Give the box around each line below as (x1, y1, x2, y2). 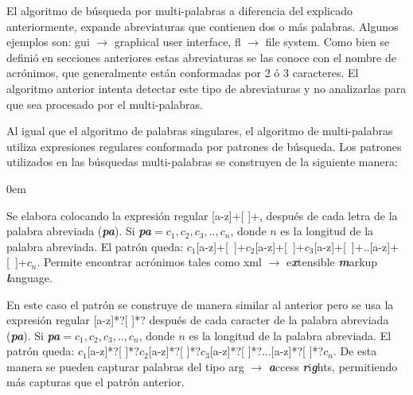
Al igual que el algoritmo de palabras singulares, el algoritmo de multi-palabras (6, 122, 393, 139)
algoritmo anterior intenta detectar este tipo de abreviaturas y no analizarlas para (6, 79, 407, 96)
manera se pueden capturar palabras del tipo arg (6, 358, 244, 374)
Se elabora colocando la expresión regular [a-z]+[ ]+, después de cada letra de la (6, 207, 398, 223)
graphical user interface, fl (114, 33, 241, 50)
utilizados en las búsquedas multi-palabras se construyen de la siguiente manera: (6, 153, 398, 170)
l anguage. (6, 269, 53, 285)
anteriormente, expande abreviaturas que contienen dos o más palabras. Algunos (6, 17, 399, 34)
